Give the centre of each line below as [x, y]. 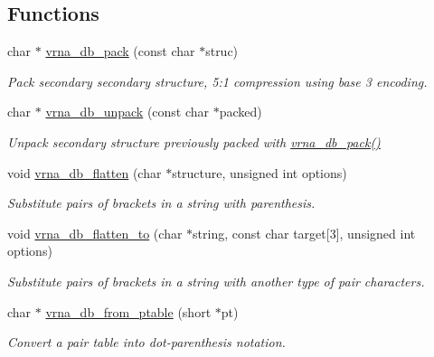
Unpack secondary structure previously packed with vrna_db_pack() [194, 141]
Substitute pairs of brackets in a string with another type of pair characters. [216, 281]
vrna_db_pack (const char [120, 51]
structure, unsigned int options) [259, 172]
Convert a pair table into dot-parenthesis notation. [146, 342]
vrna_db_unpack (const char [127, 112]
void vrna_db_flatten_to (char [95, 233]
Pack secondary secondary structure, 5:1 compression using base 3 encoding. [217, 81]
